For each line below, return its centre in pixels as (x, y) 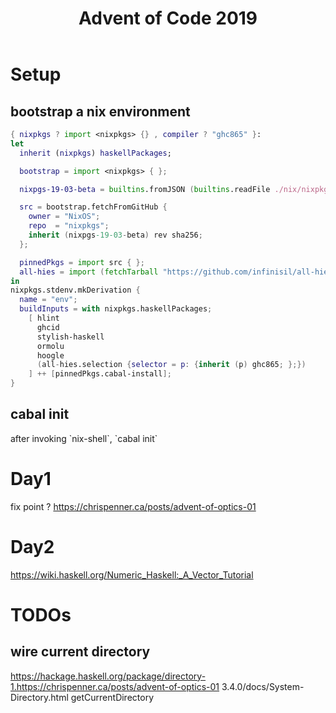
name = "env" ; (48, 300)
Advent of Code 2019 (168, 18)
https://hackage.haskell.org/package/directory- (108, 676)
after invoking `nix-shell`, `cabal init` (84, 438)
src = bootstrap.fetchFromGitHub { (93, 207)
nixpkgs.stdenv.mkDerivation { (75, 290)
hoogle (50, 355)
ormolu (50, 346)
